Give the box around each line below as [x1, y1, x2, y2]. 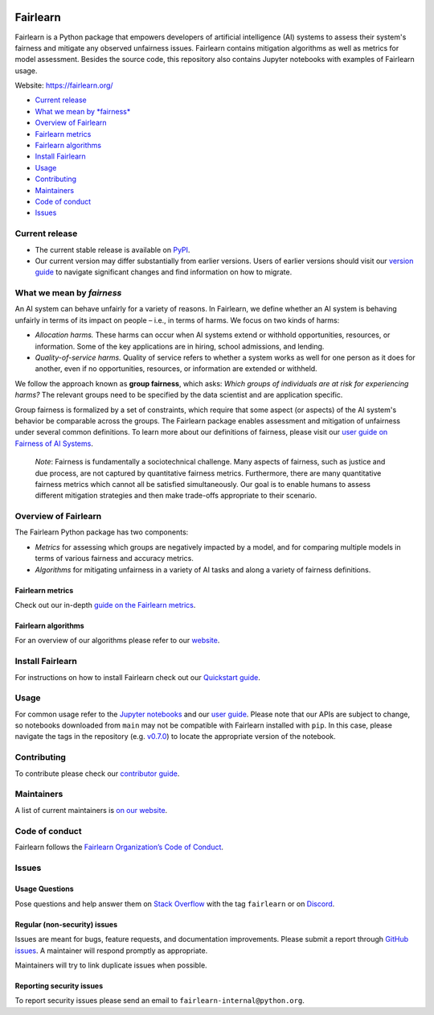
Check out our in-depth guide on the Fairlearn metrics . [14, 600, 196, 609]
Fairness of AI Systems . [14, 439, 94, 448]
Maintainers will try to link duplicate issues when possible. [14, 960, 208, 970]
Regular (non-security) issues [14, 919, 118, 929]
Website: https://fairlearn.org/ [14, 80, 113, 90]
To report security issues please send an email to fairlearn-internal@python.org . [14, 996, 305, 1005]
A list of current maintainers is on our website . [14, 805, 168, 815]
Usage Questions [14, 884, 74, 893]
